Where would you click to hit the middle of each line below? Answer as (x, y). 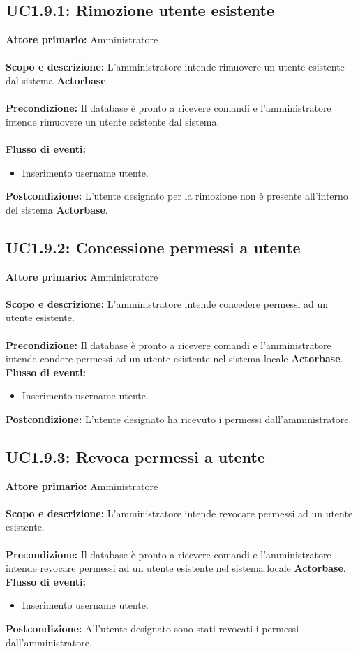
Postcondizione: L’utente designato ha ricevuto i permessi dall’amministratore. (179, 418)
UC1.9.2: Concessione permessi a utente (153, 247)
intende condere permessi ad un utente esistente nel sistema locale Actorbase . (174, 358)
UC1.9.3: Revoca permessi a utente (135, 456)
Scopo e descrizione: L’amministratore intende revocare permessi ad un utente (179, 513)
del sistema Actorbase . (57, 209)
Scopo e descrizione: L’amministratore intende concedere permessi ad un (167, 303)
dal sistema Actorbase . (57, 80)
